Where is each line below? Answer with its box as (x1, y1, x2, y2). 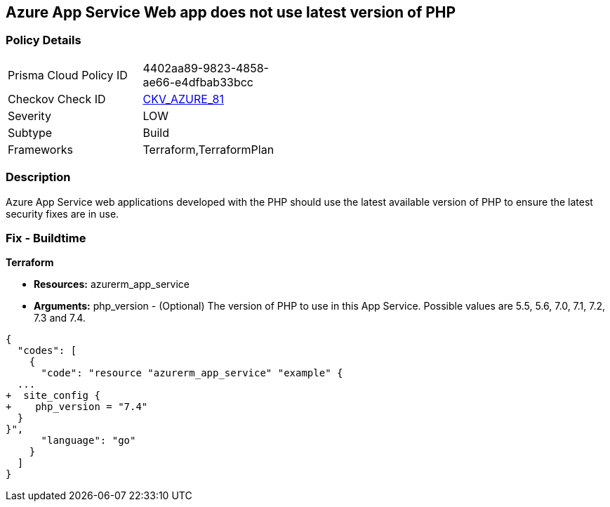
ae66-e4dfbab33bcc (142, 74, 253, 89)
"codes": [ (17, 345, 77, 357)
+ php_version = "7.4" (6, 401, 148, 413)
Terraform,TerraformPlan (142, 142, 274, 157)
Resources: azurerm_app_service (34, 278, 190, 291)
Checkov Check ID (8, 91, 106, 106)
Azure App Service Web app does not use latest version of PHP (6, 4, 456, 21)
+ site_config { (6, 390, 100, 402)
